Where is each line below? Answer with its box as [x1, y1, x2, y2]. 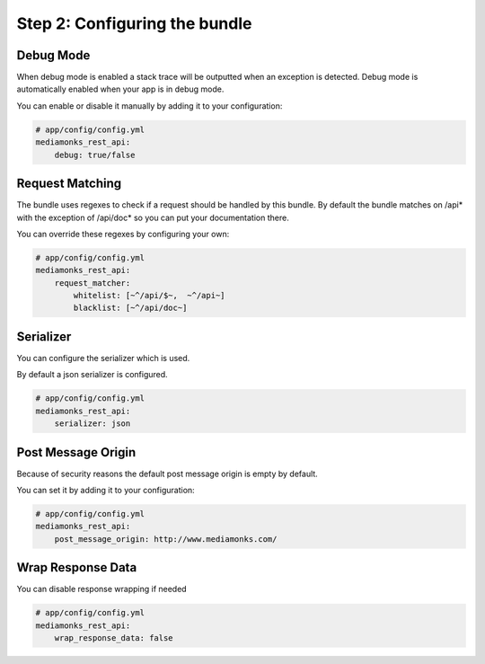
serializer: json [54, 419, 131, 429]
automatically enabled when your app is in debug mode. [16, 84, 225, 94]
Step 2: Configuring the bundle [16, 13, 252, 33]
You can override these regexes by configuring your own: [16, 228, 230, 239]
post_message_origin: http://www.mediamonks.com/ [54, 534, 278, 544]
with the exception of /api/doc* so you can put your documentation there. [16, 212, 289, 223]
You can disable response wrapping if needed [16, 584, 188, 595]
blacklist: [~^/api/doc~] [73, 303, 188, 314]
